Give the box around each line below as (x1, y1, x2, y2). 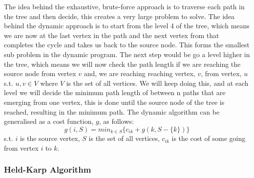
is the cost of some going (171, 133, 246, 143)
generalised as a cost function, (4, 116, 94, 126)
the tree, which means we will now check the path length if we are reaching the (4, 59, 241, 69)
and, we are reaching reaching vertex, (84, 68, 195, 79)
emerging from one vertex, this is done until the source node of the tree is (4, 97, 225, 107)
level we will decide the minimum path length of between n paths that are (4, 87, 226, 98)
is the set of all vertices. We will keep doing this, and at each (66, 78, 249, 88)
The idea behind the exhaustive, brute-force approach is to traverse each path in (4, 1, 245, 11)
